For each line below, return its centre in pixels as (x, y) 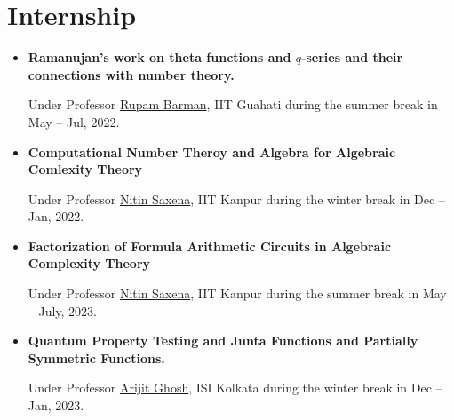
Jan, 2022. (56, 216)
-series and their (352, 57)
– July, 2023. (63, 310)
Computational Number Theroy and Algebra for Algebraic (212, 151)
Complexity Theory (89, 263)
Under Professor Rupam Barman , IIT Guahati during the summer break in (233, 104)
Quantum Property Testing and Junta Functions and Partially (223, 341)
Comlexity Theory (85, 169)
